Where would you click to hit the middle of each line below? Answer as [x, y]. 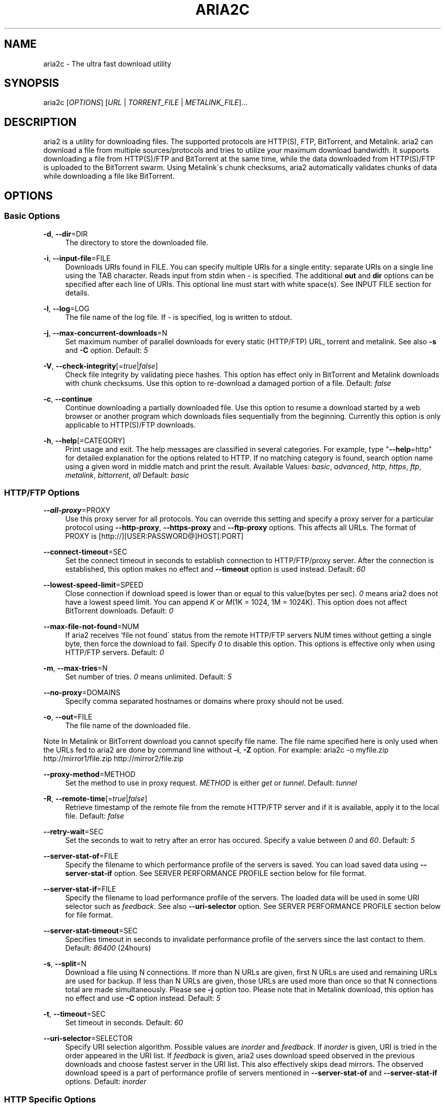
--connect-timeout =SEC [85, 552]
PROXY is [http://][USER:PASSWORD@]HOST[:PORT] [154, 536]
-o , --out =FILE [68, 717]
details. [77, 292]
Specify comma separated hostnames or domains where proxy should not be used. [204, 701]
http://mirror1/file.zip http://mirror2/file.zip [114, 759]
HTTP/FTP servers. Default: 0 [115, 653]
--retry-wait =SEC [73, 832]
